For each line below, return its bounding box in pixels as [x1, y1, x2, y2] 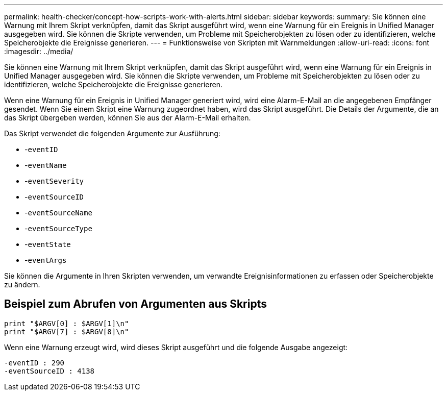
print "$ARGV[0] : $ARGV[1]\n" [4, 319, 129, 328]
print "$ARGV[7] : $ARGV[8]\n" [4, 327, 129, 336]
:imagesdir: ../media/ [4, 47, 73, 56]
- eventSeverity [24, 177, 84, 185]
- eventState [24, 240, 71, 249]
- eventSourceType [24, 224, 92, 233]
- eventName [24, 161, 67, 169]
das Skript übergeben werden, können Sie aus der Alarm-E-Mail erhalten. [4, 113, 251, 122]
